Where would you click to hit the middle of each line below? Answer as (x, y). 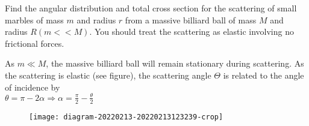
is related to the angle (264, 75)
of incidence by (33, 87)
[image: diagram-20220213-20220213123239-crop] (126, 117)
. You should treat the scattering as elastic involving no (192, 31)
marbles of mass (34, 19)
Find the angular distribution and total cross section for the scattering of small (151, 8)
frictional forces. (35, 43)
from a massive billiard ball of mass (191, 19)
